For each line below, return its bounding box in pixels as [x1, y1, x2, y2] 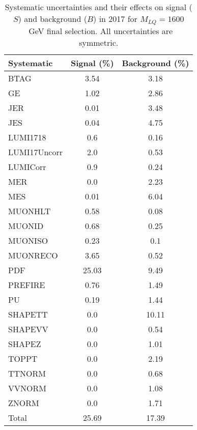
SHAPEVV [8, 323, 48, 335]
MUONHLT [8, 205, 51, 217]
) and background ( [18, 13, 87, 24]
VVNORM [8, 382, 46, 394]
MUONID [8, 219, 44, 232]
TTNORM [8, 367, 46, 379]
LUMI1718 [8, 131, 46, 143]
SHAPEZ [8, 337, 41, 350]
